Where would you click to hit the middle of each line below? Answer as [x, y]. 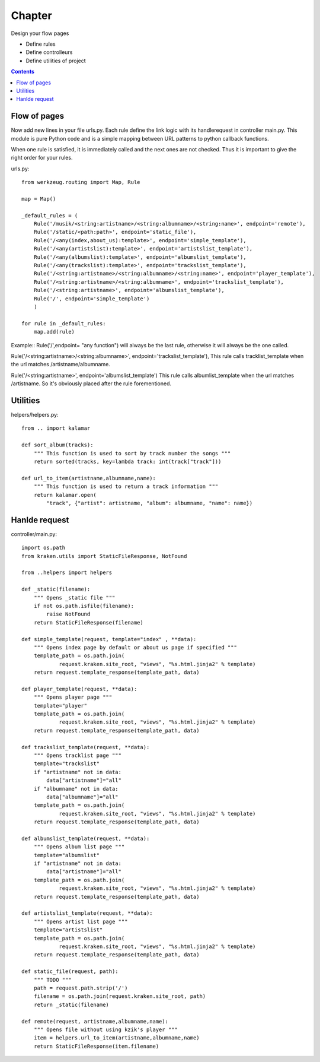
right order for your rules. [42, 158]
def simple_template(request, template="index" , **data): [109, 639]
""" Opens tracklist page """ [77, 755]
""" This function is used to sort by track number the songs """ [132, 453]
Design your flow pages [40, 33]
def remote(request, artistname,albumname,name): [95, 1021]
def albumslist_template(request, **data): [86, 838]
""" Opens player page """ [73, 697]
